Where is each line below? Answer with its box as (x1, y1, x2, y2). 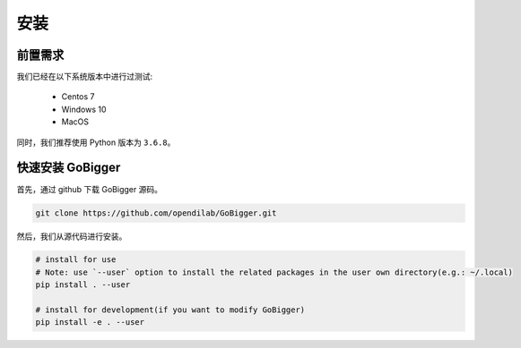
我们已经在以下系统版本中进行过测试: (16, 72, 153, 82)
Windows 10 (61, 104, 107, 115)
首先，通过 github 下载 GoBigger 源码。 (16, 183, 163, 194)
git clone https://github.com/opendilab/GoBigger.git (35, 208, 277, 218)
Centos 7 (61, 91, 95, 102)
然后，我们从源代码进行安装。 (16, 231, 127, 242)
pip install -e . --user (35, 318, 145, 327)
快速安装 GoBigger (16, 160, 121, 175)
